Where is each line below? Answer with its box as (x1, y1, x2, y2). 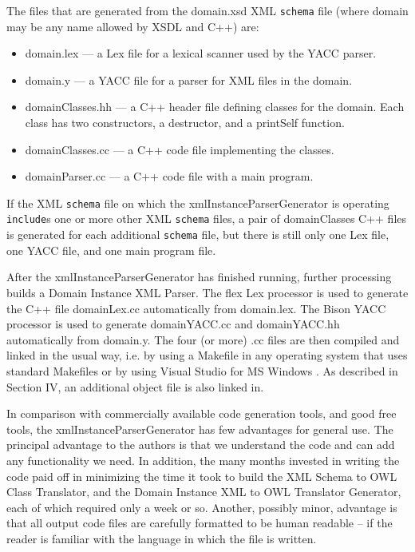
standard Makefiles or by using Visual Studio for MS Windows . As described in (6, 362, 398, 379)
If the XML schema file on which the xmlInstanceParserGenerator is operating (6, 194, 389, 211)
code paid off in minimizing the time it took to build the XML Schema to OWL (6, 467, 397, 484)
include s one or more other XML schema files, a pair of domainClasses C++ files (6, 210, 407, 227)
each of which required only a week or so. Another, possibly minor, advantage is (6, 498, 397, 515)
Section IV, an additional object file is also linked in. (6, 378, 264, 395)
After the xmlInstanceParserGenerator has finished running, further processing (6, 268, 392, 285)
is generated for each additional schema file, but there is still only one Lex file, (6, 226, 389, 243)
